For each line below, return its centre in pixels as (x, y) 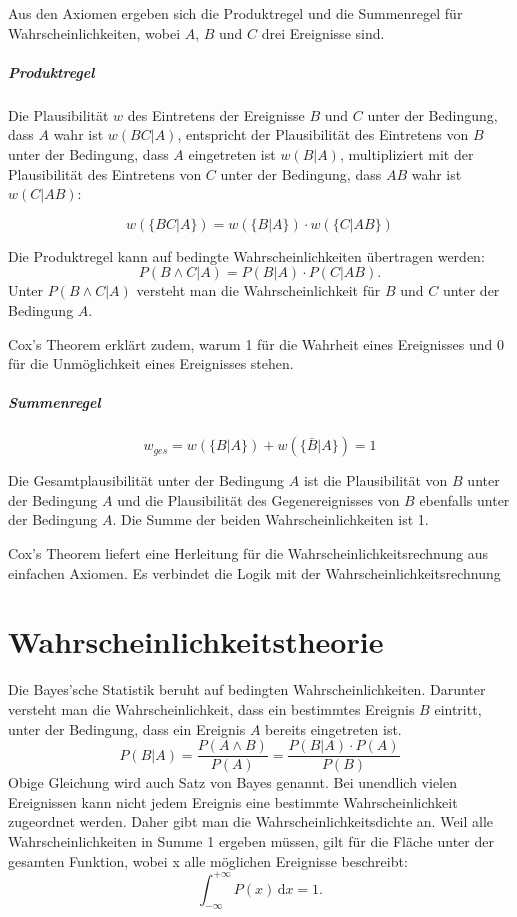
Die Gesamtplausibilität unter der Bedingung (146, 480)
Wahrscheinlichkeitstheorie (196, 641)
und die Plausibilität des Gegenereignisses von (258, 499)
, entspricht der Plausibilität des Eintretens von (323, 134)
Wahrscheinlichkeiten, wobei (94, 32)
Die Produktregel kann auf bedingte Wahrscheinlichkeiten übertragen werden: (246, 255)
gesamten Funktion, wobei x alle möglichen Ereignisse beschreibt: (208, 860)
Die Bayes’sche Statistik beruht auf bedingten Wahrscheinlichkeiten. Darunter (247, 689)
